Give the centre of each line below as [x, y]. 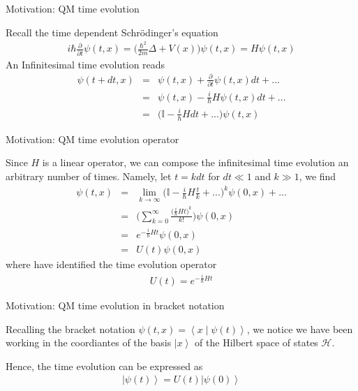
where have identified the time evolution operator [111, 264]
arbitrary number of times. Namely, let [89, 176]
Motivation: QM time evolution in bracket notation [115, 305]
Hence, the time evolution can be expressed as [104, 366]
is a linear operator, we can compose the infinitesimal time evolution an [195, 162]
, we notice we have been [300, 329]
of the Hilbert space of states [256, 342]
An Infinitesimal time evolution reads [85, 64]
